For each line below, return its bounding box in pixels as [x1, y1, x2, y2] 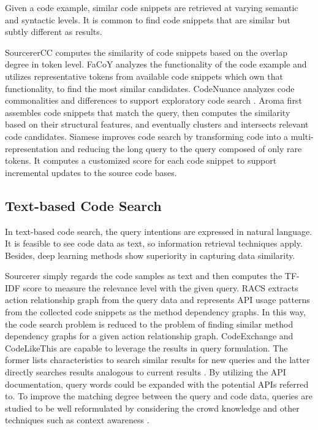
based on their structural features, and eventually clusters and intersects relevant [5, 118, 309, 131]
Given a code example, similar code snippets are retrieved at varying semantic [5, 1, 298, 13]
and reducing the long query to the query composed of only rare [61, 142, 302, 155]
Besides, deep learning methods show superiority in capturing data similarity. [5, 248, 295, 261]
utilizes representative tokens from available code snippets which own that [5, 69, 283, 82]
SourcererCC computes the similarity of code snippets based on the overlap [5, 45, 288, 58]
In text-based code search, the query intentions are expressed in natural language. [5, 225, 312, 237]
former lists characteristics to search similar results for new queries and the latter [5, 353, 310, 366]
